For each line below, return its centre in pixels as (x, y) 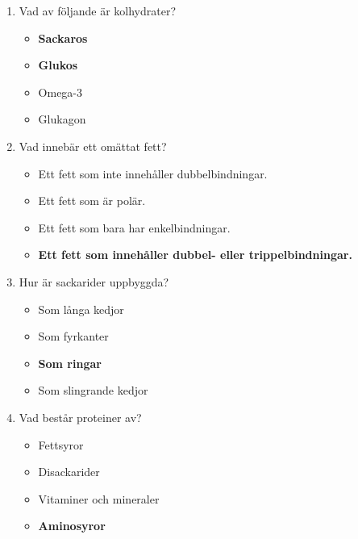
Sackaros (63, 38)
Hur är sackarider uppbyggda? (94, 281)
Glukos (58, 65)
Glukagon (62, 119)
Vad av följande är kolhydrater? (98, 10)
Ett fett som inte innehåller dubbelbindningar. (153, 173)
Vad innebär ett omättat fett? (93, 146)
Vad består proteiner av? (80, 417)
